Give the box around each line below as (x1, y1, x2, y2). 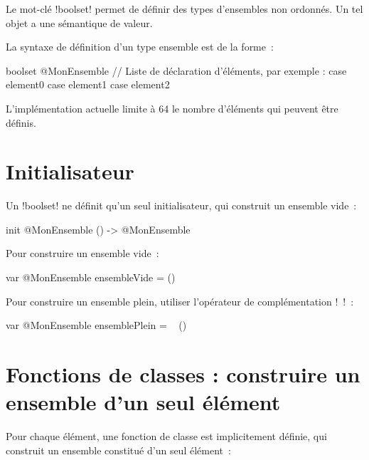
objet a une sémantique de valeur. (6, 15, 153, 30)
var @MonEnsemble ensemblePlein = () (6, 318, 187, 333)
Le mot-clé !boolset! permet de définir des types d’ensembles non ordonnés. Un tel (6, 1, 363, 16)
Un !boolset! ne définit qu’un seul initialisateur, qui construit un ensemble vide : (6, 198, 357, 213)
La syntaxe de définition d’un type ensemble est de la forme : (6, 39, 274, 54)
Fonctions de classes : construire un (6, 360, 360, 389)
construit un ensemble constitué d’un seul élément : (6, 442, 231, 457)
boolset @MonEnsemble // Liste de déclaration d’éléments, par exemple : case (6, 63, 347, 78)
